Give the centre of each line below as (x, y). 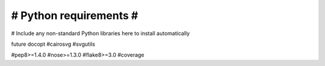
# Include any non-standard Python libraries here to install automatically (101, 33)
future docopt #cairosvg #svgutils (53, 44)
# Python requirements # (75, 15)
